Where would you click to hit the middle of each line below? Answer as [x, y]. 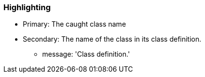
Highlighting [27, 7]
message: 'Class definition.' [86, 54]
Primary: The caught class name [74, 24]
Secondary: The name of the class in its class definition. [112, 39]
